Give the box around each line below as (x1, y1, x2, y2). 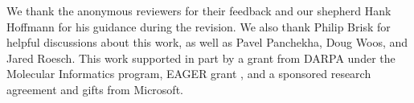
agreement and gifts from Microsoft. (6, 80, 183, 97)
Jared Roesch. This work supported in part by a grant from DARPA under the (6, 49, 396, 66)
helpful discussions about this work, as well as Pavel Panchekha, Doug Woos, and (6, 34, 408, 51)
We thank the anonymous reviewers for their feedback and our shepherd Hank (6, 2, 391, 19)
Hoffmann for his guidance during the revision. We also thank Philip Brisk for (6, 18, 391, 35)
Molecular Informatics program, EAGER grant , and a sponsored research (6, 65, 371, 82)
